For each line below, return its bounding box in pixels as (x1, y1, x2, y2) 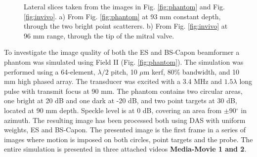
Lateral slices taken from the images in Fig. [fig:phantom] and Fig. (24, 1, 225, 11)
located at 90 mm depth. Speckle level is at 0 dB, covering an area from (4, 105, 222, 115)
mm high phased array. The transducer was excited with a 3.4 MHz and (4, 76, 222, 86)
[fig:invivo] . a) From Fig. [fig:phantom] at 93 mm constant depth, (24, 11, 221, 21)
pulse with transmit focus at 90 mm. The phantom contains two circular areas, (4, 85, 243, 96)
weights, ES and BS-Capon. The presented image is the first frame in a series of (4, 124, 246, 135)
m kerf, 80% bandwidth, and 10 (143, 66, 240, 77)
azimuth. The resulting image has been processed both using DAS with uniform (4, 115, 246, 125)
